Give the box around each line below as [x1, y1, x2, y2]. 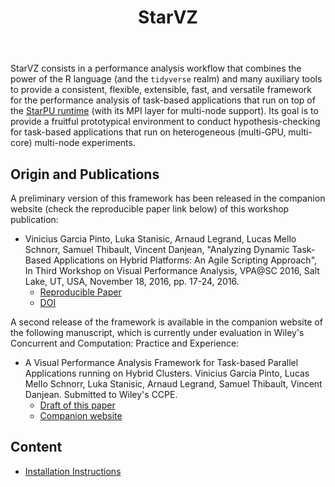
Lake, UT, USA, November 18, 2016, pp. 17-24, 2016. [24, 276, 240, 287]
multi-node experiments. [34, 137, 136, 149]
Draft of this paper [39, 399, 116, 411]
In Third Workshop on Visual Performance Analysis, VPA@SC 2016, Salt [24, 265, 320, 276]
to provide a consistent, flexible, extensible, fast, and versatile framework [10, 84, 312, 96]
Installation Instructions [24, 465, 122, 477]
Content [10, 439, 63, 456]
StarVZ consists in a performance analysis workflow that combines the [10, 62, 302, 75]
